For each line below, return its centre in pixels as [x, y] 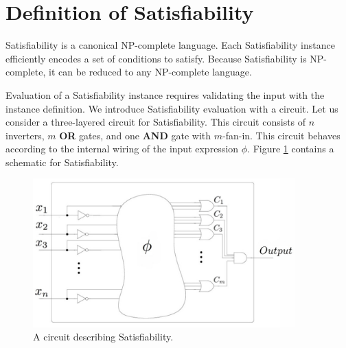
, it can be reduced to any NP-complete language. [147, 72]
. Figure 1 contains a [291, 149]
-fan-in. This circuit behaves [281, 135]
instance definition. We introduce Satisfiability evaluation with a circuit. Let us [172, 108]
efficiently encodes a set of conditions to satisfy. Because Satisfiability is [156, 58]
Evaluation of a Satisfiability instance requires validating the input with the [165, 94]
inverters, [25, 135]
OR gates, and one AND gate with [135, 135]
